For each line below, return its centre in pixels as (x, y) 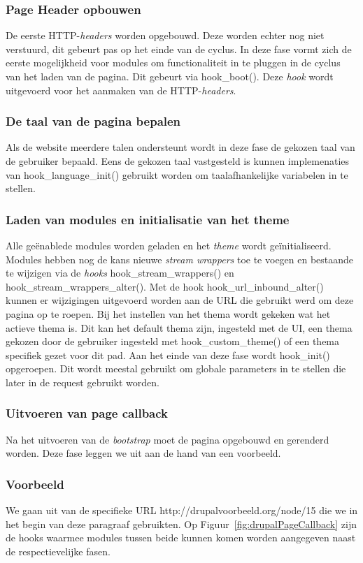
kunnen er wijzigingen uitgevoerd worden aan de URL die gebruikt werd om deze (180, 300)
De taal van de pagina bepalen (93, 121)
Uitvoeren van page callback (87, 413)
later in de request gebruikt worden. (83, 382)
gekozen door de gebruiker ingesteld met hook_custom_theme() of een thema (173, 341)
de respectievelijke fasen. (58, 551)
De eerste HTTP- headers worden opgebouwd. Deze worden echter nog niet (165, 35)
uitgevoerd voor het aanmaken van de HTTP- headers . (121, 90)
